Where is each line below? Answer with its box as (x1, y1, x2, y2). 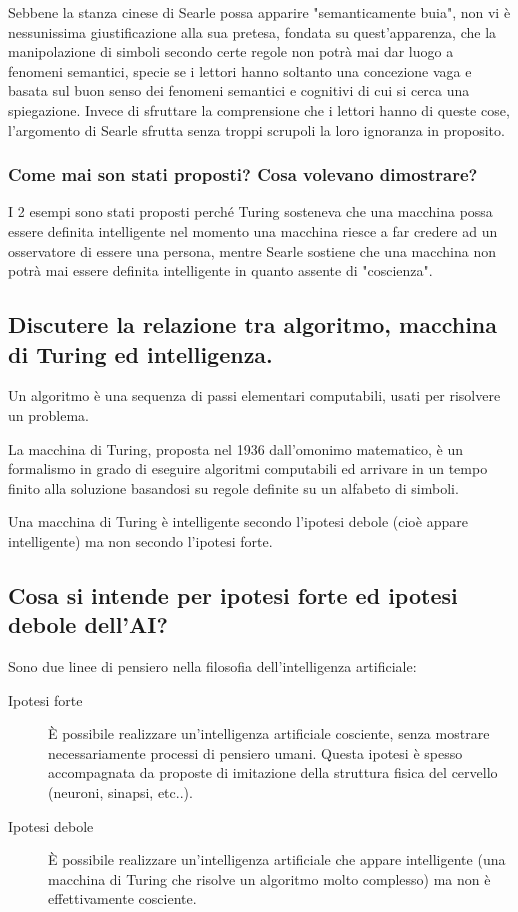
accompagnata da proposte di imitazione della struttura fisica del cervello (48, 762, 498, 783)
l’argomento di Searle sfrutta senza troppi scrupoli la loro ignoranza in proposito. (8, 119, 505, 140)
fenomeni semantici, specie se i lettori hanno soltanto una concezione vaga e (8, 60, 472, 81)
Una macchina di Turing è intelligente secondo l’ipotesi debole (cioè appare (8, 511, 468, 532)
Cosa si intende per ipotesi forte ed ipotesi (8, 579, 458, 610)
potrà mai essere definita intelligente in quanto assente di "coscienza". (8, 260, 433, 281)
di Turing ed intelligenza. (8, 338, 273, 369)
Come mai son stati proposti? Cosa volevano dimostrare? (8, 162, 478, 187)
